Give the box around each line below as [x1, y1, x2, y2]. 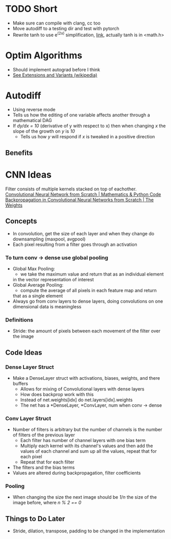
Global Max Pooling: [12, 265, 55, 272]
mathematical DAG [12, 117, 52, 124]
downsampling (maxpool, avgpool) [12, 236, 86, 242]
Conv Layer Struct [5, 414, 52, 422]
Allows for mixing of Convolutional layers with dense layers [20, 386, 144, 392]
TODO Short [5, 3, 58, 15]
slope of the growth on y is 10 [12, 128, 75, 134]
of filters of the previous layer [12, 432, 75, 438]
